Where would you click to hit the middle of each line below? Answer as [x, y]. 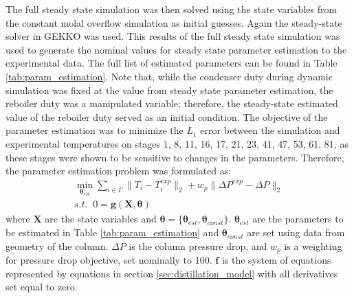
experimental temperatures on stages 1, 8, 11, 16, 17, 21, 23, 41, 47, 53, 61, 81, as [177, 143]
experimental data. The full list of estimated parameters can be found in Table [172, 63]
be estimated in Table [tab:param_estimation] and [112, 232]
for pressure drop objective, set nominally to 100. [109, 260]
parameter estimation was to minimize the [95, 130]
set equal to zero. [42, 287]
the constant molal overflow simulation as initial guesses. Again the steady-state [174, 22]
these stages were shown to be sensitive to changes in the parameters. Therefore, [175, 157]
